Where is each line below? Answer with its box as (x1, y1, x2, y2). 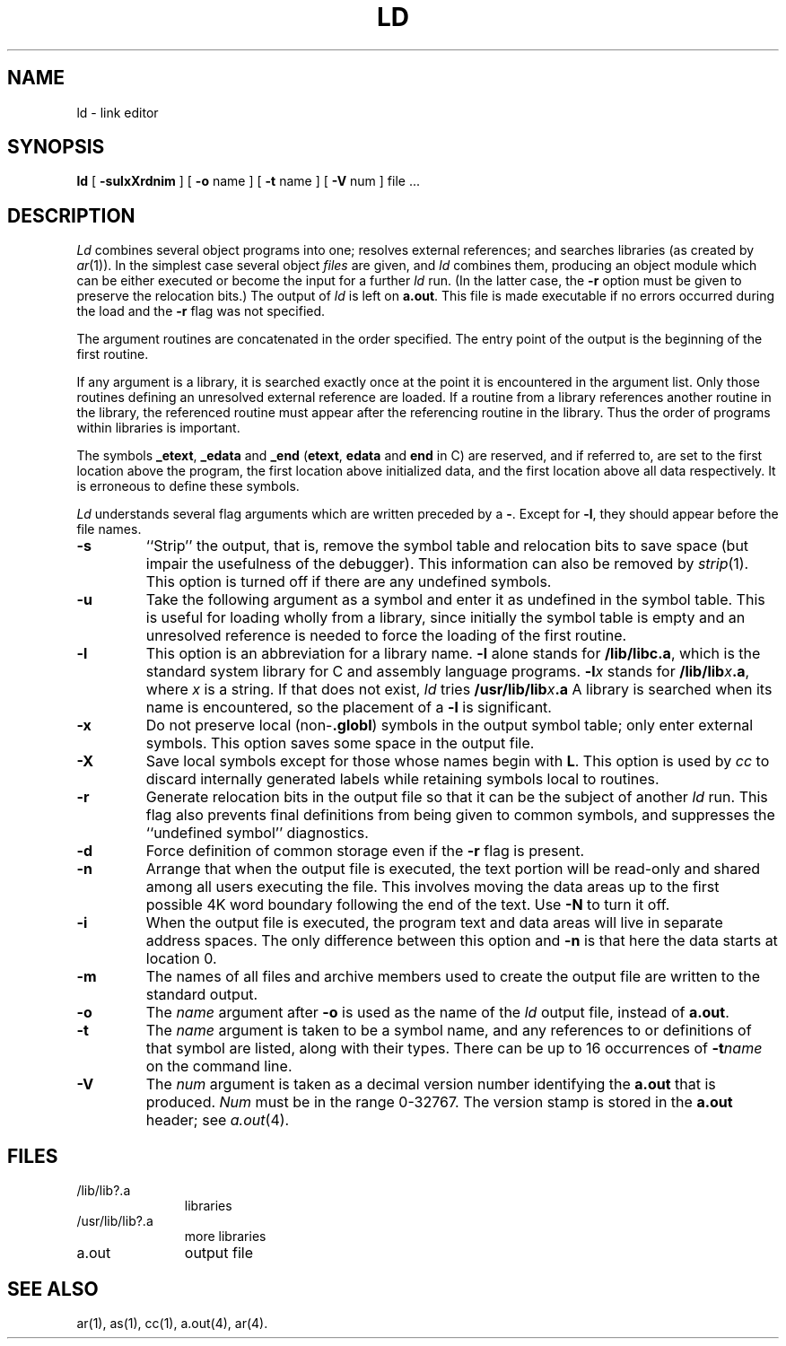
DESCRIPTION (7, 204, 135, 227)
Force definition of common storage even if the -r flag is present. (145, 842, 585, 861)
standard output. (145, 985, 258, 1004)
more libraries (184, 1228, 266, 1245)
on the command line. (145, 1057, 293, 1076)
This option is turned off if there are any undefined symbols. (145, 572, 552, 591)
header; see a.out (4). (145, 1111, 290, 1130)
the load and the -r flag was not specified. (76, 303, 326, 319)
